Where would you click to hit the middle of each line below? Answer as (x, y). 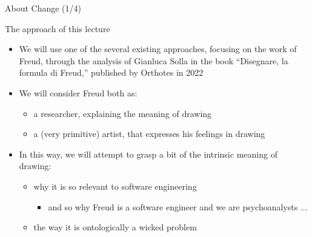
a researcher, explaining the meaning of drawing (123, 113)
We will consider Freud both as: (78, 92)
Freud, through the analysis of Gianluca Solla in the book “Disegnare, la (154, 60)
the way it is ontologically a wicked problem (115, 227)
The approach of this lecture (58, 28)
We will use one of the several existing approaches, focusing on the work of (158, 49)
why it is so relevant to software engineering (115, 186)
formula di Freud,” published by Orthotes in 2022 (111, 72)
